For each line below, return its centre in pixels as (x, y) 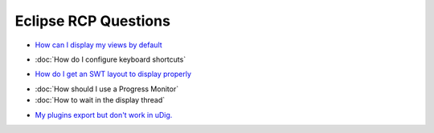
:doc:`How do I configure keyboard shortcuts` (111, 59)
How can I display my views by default (98, 45)
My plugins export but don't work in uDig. (104, 115)
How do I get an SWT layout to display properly (113, 74)
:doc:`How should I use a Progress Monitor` (107, 89)
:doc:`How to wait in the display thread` (100, 100)
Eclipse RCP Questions (92, 21)
